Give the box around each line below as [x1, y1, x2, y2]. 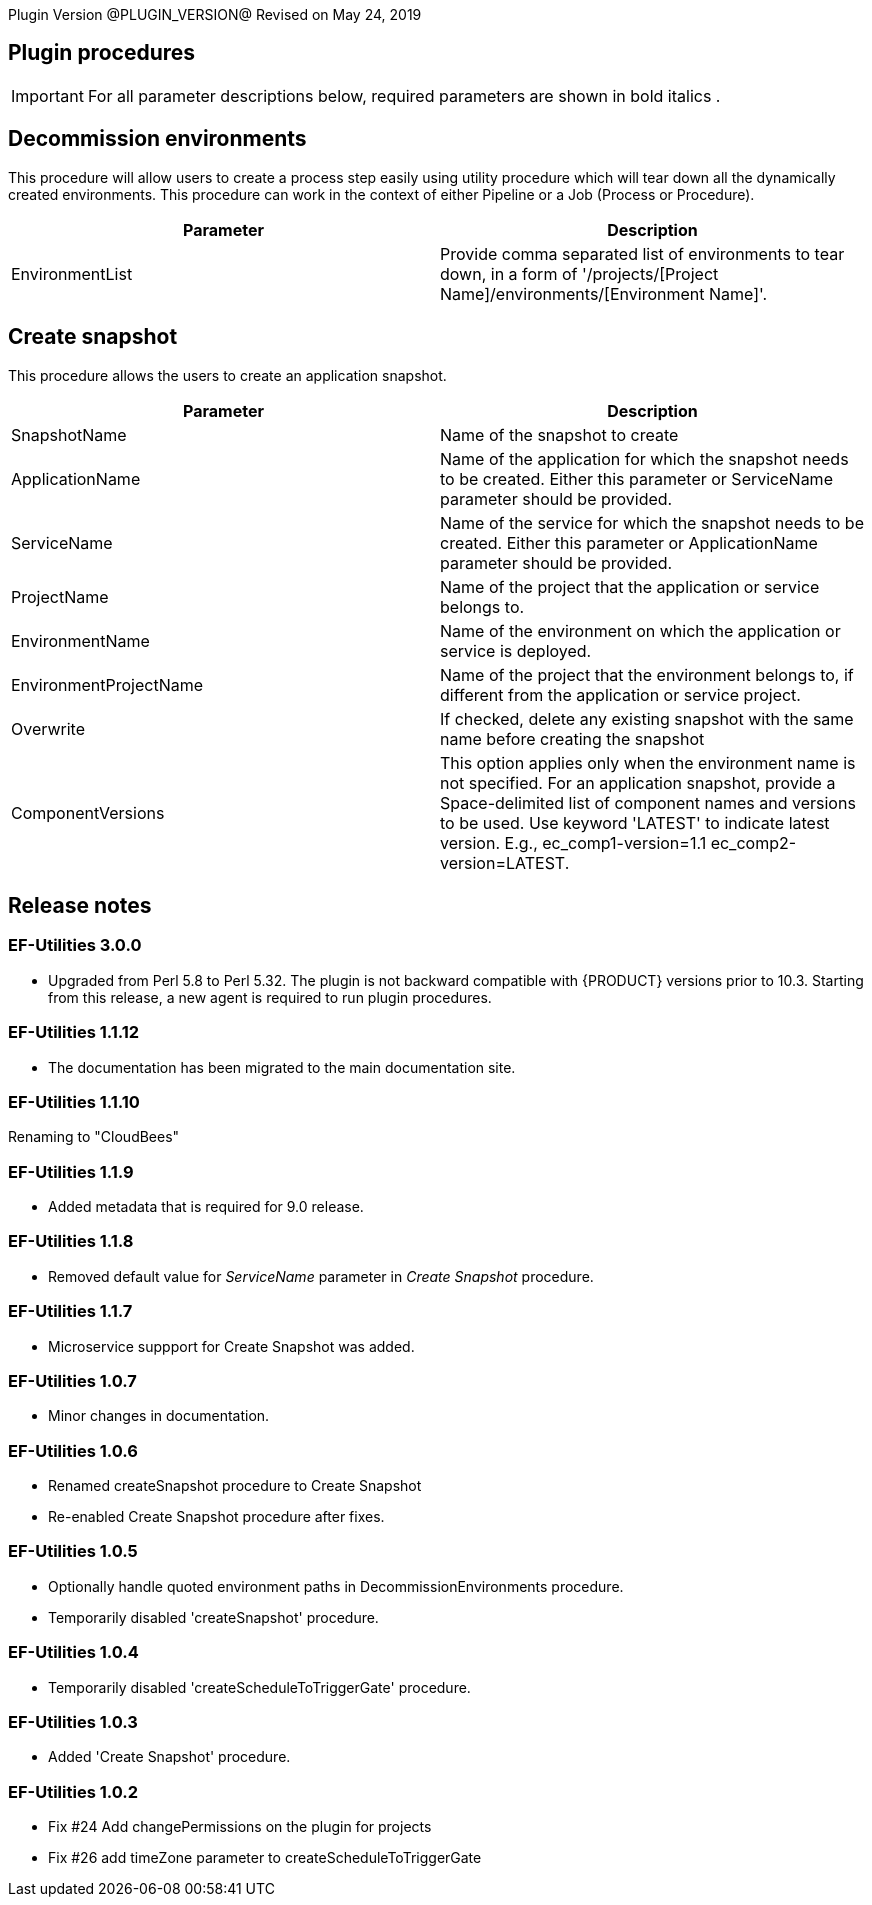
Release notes [8, 892, 152, 918]
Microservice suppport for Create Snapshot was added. [48, 1337, 415, 1355]
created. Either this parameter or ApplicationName [440, 532, 818, 553]
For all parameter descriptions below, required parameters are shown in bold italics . [87, 85, 721, 106]
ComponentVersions [11, 802, 165, 823]
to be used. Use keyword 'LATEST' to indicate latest [440, 812, 830, 833]
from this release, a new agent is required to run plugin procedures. [48, 988, 492, 1006]
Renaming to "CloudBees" [8, 1128, 180, 1146]
